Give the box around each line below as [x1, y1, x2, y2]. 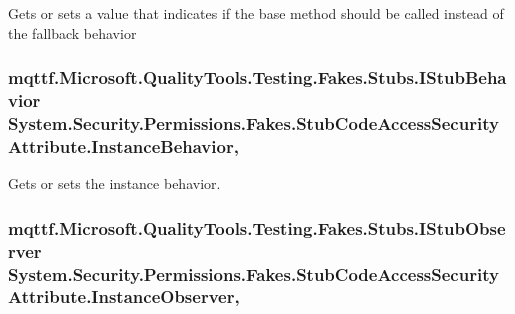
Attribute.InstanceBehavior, [8, 133, 239, 158]
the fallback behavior [8, 22, 137, 43]
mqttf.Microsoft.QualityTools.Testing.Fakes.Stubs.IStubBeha [8, 65, 507, 90]
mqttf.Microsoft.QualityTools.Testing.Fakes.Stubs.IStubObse [8, 215, 506, 240]
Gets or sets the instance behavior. [8, 173, 221, 194]
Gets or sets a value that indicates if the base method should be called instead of [8, 3, 504, 23]
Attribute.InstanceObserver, [8, 284, 240, 309]
